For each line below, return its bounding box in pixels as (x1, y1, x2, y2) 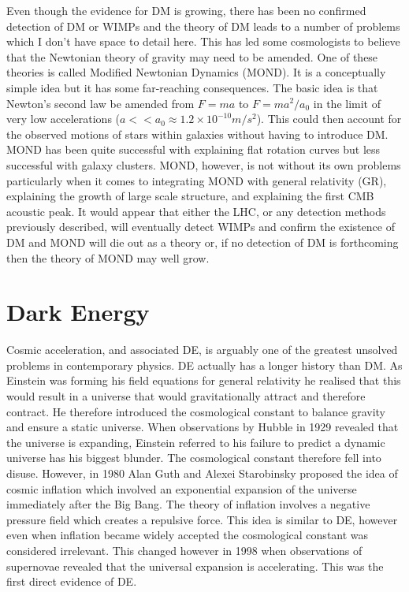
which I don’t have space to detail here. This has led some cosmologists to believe (6, 33, 400, 50)
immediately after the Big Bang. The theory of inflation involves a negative (6, 496, 370, 512)
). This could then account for (256, 110, 402, 127)
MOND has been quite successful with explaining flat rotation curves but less (6, 141, 381, 158)
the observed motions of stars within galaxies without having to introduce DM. (6, 125, 389, 142)
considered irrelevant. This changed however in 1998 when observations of (6, 542, 363, 558)
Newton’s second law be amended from (6, 95, 195, 111)
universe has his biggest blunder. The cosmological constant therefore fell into (6, 449, 381, 466)
